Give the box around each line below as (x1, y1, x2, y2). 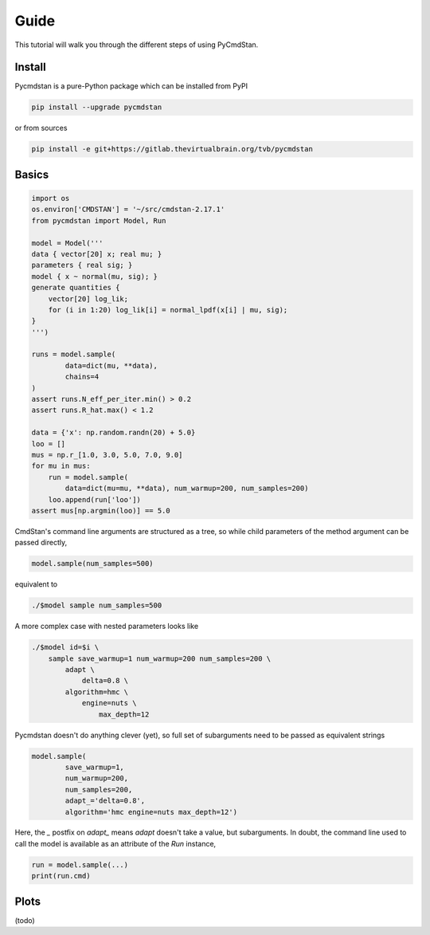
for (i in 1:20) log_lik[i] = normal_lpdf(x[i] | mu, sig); (48, 305, 288, 314)
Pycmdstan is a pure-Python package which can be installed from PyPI (14, 81, 248, 91)
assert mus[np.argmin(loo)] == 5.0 (31, 506, 170, 515)
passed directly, (14, 538, 68, 548)
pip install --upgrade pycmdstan (31, 103, 162, 112)
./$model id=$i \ (31, 642, 100, 652)
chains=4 (64, 372, 100, 382)
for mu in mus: (31, 462, 91, 470)
